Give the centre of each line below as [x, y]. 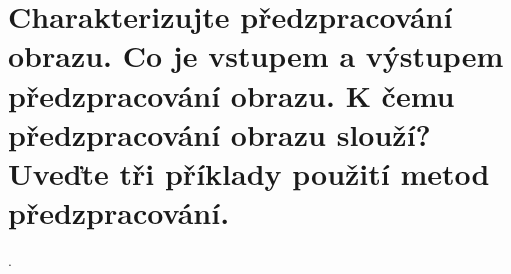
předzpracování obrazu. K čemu [231, 94]
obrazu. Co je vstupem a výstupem [256, 55]
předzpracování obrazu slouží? [219, 133]
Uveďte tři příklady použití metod [249, 172]
